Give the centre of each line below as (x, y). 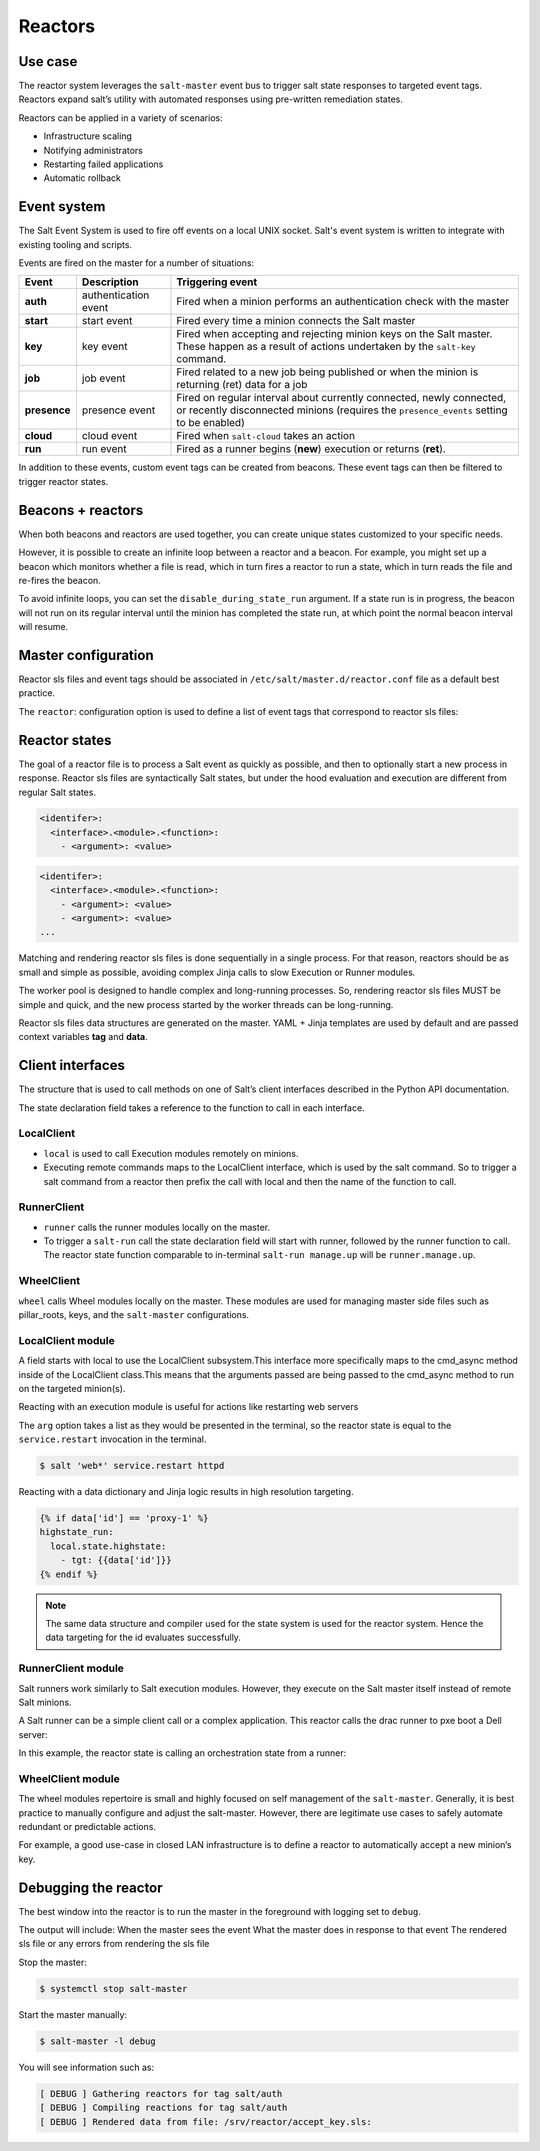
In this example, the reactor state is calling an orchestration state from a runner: (182, 1753)
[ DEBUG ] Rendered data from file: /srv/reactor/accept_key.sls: (205, 2121)
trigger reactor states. (63, 481)
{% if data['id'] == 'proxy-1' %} (124, 1518)
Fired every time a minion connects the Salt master (296, 321)
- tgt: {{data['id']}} (116, 1560)
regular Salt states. (57, 792)
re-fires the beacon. (60, 580)
